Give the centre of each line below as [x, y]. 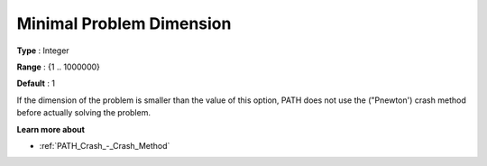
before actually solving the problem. [83, 113]
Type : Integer [43, 51]
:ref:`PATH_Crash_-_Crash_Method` [105, 145]
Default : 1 [36, 83]
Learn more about [51, 129]
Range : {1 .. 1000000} [59, 67]
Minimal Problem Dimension [124, 23]
